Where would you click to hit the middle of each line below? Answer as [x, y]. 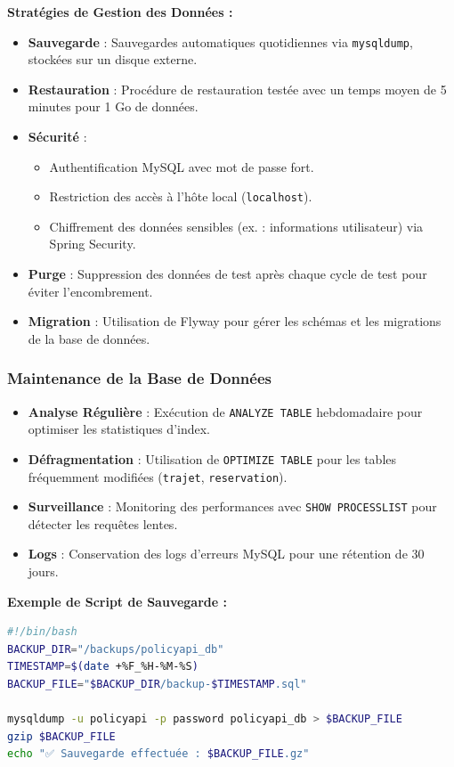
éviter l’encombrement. [90, 291]
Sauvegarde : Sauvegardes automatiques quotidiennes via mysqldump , [220, 41]
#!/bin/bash [42, 632]
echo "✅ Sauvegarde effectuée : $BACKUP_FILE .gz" [158, 754]
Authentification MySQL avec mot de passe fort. [182, 166]
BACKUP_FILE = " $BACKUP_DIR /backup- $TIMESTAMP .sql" [157, 685]
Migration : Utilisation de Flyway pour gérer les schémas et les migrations [235, 321]
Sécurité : [57, 137]
